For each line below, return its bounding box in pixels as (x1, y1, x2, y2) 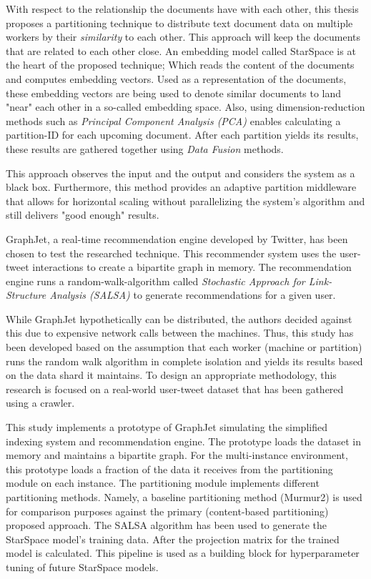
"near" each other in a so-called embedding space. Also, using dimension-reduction (6, 99, 365, 114)
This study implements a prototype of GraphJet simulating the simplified (6, 420, 327, 435)
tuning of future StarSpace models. (6, 559, 159, 574)
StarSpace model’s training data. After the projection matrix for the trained (6, 531, 340, 546)
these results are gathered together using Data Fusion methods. (6, 141, 284, 156)
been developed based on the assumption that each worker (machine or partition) (6, 340, 362, 355)
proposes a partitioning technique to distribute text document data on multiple (6, 15, 353, 30)
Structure (6, 287, 46, 302)
